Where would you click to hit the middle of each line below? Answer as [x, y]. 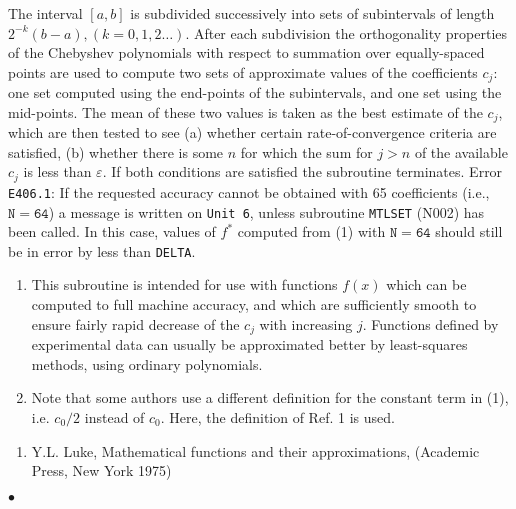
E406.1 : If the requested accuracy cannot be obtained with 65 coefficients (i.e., [249, 191]
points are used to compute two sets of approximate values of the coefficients [243, 71]
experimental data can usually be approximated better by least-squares [249, 344]
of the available [461, 151]
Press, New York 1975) [101, 470]
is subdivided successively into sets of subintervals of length [312, 13]
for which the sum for [306, 151]
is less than [57, 171]
